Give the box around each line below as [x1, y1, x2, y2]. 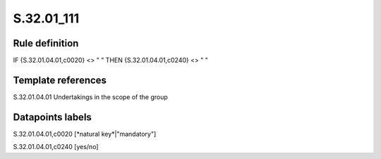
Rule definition [13, 37, 79, 49]
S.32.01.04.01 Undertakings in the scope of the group [13, 92, 169, 101]
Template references [13, 74, 107, 86]
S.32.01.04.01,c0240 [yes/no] [13, 143, 99, 151]
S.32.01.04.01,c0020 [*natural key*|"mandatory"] [13, 129, 157, 138]
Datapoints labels [13, 111, 92, 123]
